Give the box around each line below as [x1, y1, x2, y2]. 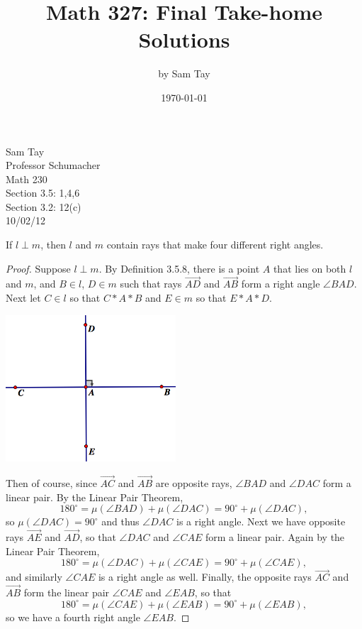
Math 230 [6, 171, 47, 186]
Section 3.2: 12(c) [6, 199, 81, 214]
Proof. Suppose [6, 261, 71, 275]
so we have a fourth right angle [6, 609, 140, 624]
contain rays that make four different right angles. [106, 237, 324, 252]
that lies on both [273, 261, 346, 275]
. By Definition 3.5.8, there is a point [98, 261, 260, 275]
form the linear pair [23, 585, 110, 600]
